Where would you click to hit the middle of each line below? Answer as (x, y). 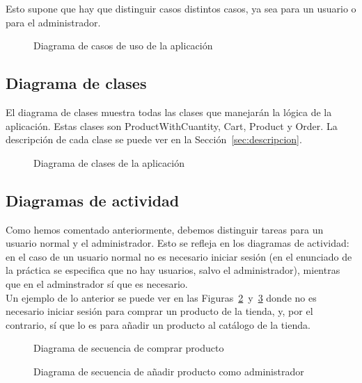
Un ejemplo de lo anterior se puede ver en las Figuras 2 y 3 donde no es (161, 297)
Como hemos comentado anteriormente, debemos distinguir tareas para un (165, 229)
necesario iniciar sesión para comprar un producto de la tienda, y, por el (159, 311)
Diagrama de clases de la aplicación (109, 162)
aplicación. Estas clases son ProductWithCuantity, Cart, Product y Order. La (172, 125)
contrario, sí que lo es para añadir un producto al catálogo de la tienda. (158, 324)
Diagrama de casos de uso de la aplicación (123, 46)
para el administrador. (53, 22)
